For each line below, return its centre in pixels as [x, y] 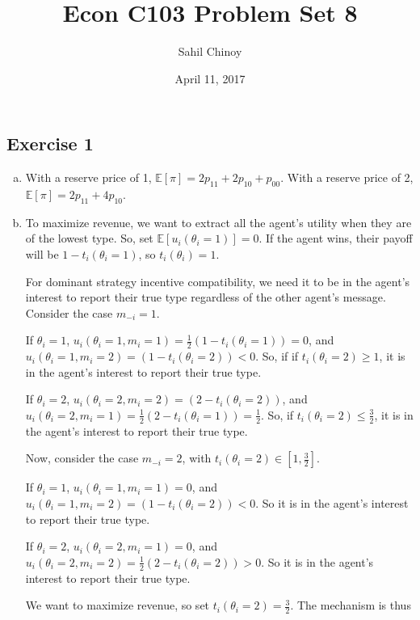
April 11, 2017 [210, 78]
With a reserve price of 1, [88, 177]
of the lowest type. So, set [89, 238]
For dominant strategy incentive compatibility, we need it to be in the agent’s [218, 281]
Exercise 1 [50, 143]
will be [42, 253]
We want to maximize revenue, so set [118, 605]
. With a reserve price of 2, [347, 177]
